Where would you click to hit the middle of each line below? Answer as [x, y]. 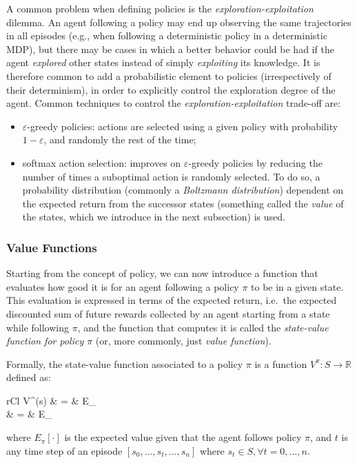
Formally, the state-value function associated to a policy [125, 363]
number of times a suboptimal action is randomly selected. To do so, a [171, 176]
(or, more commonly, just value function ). [183, 341]
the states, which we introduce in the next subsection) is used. [154, 217]
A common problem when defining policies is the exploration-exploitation [160, 8]
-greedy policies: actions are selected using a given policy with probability [183, 126]
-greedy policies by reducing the [255, 162]
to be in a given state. [297, 286]
